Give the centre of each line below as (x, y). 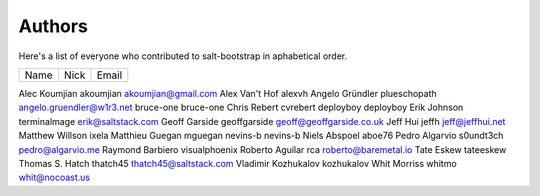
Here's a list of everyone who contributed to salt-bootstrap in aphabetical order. (183, 56)
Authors (53, 26)
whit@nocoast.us (54, 177)
